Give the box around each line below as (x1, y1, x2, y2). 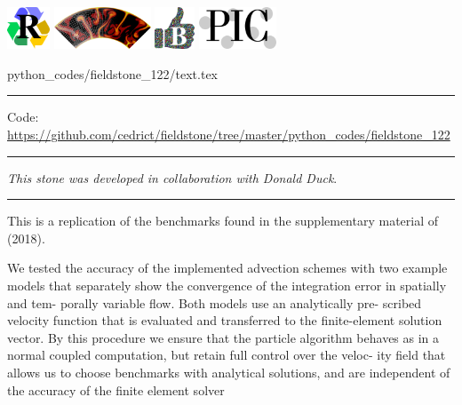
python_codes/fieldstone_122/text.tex (7, 64, 219, 83)
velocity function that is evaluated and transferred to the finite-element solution (7, 311, 442, 330)
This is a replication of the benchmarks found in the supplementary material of (7, 211, 439, 230)
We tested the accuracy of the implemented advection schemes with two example (7, 258, 448, 277)
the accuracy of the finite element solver (7, 380, 225, 399)
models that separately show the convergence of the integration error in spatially (7, 275, 447, 294)
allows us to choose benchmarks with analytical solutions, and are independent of (7, 362, 450, 381)
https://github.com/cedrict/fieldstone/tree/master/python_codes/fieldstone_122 (7, 125, 450, 144)
